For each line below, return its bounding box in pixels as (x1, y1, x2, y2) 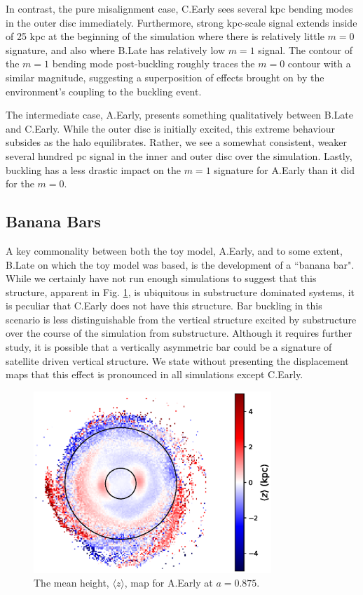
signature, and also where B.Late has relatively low (6, 42, 225, 57)
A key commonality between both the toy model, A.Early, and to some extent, (6, 243, 343, 258)
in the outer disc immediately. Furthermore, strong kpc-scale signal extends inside (6, 15, 357, 29)
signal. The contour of (258, 42, 352, 57)
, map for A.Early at (124, 575, 213, 590)
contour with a (287, 56, 351, 71)
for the (6, 176, 34, 191)
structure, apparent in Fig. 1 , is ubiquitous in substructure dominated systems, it (6, 284, 355, 299)
